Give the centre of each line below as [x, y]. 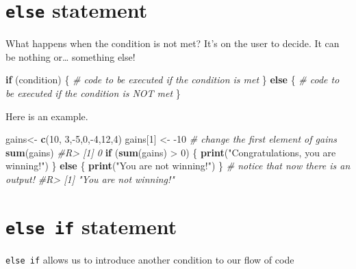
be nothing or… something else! [71, 56]
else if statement [91, 226]
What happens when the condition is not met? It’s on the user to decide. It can [173, 43]
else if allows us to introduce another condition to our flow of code [150, 259]
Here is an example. [47, 116]
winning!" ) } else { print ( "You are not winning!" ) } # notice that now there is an [178, 166]
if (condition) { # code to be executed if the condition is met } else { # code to [173, 80]
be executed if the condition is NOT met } [93, 93]
